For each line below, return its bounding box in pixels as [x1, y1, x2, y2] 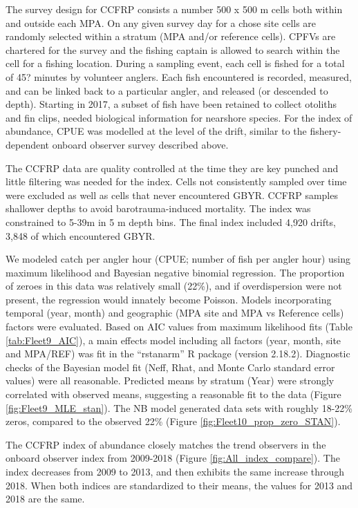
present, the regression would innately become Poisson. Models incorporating [6, 292, 332, 306]
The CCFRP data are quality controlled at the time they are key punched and [6, 160, 339, 175]
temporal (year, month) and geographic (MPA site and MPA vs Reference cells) [6, 305, 344, 320]
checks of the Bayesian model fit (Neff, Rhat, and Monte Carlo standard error [6, 359, 335, 374]
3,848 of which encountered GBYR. [6, 228, 156, 243]
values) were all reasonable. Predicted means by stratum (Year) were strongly [6, 373, 335, 388]
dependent [6, 137, 50, 151]
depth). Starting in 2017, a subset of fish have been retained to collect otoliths [6, 97, 337, 111]
